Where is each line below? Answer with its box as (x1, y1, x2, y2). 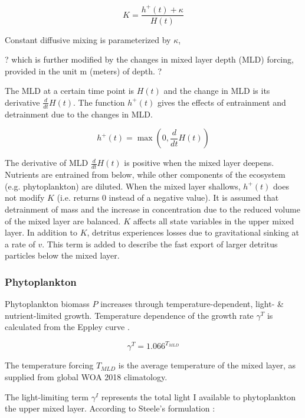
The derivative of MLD (5, 156, 88, 169)
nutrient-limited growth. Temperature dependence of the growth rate (5, 309, 254, 321)
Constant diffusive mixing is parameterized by (5, 33, 171, 45)
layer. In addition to (5, 226, 77, 239)
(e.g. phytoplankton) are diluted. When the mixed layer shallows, (5, 179, 241, 192)
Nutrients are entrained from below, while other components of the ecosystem (5, 168, 286, 181)
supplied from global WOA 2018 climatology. (5, 371, 168, 383)
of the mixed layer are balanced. (5, 214, 121, 227)
